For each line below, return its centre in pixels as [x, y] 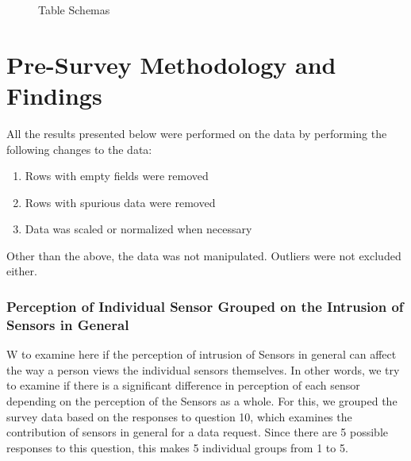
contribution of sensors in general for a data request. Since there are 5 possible [198, 432]
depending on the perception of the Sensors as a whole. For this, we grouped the [202, 400]
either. [22, 271]
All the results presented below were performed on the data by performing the [197, 133]
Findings [54, 95]
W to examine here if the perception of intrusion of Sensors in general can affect [202, 354]
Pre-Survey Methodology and [171, 64]
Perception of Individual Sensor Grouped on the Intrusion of [205, 306]
